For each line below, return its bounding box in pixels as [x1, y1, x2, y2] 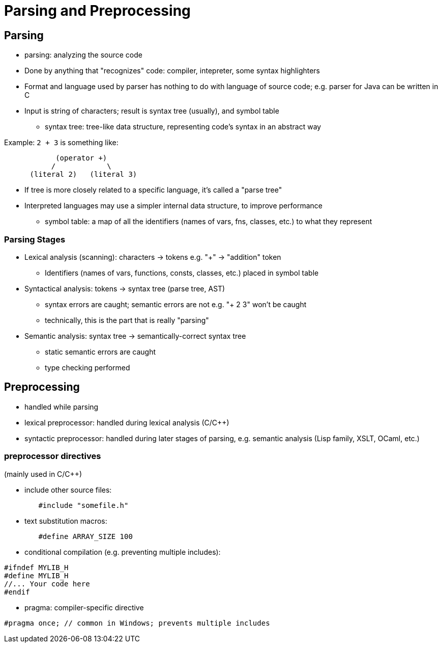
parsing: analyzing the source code [24, 50, 142, 60]
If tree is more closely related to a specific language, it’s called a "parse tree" [24, 185, 282, 195]
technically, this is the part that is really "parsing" [45, 315, 209, 325]
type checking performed [45, 363, 130, 372]
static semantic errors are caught [45, 347, 156, 356]
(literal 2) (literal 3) [30, 170, 137, 179]
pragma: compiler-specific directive [24, 603, 144, 612]
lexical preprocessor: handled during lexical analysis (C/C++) [24, 418, 229, 427]
